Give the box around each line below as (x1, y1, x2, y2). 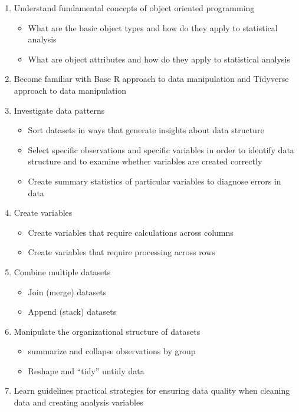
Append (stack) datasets (28, 305, 117, 318)
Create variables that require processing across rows (28, 246, 215, 258)
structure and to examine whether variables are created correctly (28, 155, 262, 167)
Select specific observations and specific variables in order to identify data (28, 143, 294, 156)
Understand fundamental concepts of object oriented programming (14, 2, 255, 14)
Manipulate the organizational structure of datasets (14, 325, 201, 337)
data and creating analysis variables (14, 396, 143, 408)
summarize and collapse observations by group (28, 345, 196, 357)
